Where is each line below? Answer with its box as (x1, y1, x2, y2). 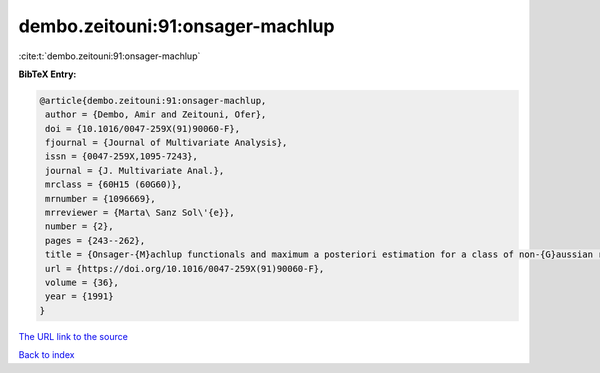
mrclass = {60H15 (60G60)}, (45, 179, 183, 190)
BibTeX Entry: (18, 68, 77, 80)
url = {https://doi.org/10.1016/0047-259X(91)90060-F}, (45, 263, 325, 274)
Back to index (18, 349, 75, 361)
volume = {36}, (45, 277, 120, 288)
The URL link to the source (18, 330, 129, 342)
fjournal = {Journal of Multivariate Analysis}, (45, 137, 288, 149)
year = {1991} (45, 291, 114, 302)
